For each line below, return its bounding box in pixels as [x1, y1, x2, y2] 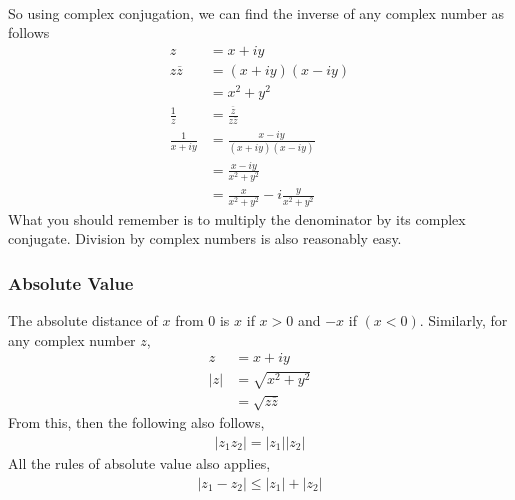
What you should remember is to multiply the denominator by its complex [8, 208, 466, 229]
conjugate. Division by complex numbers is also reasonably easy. [8, 228, 402, 249]
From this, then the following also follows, [8, 412, 265, 433]
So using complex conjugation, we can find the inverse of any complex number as [8, 2, 505, 23]
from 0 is [175, 309, 230, 330]
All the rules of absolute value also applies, [8, 452, 271, 473]
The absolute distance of [8, 309, 158, 330]
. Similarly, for [419, 309, 508, 330]
